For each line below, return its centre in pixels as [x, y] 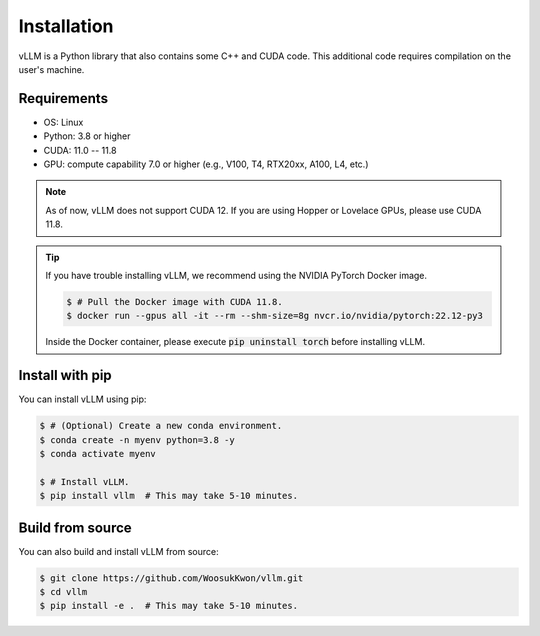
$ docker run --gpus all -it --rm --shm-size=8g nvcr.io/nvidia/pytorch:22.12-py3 [275, 316]
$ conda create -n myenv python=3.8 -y [137, 439]
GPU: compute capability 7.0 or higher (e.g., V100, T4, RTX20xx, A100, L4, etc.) [206, 164]
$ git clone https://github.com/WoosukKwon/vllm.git [171, 578]
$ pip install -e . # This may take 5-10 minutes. [169, 606]
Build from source [75, 527]
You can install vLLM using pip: [82, 399]
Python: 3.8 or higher [87, 136]
